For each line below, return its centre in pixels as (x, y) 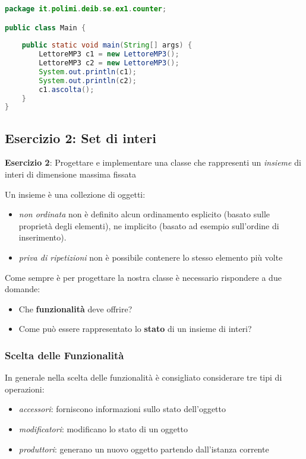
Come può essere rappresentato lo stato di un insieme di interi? (135, 329)
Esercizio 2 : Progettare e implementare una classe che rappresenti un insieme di (153, 162)
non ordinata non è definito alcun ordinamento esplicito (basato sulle (144, 214)
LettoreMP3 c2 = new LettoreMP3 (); (109, 63)
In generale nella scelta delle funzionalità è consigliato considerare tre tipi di (143, 377)
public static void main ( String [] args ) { (107, 45)
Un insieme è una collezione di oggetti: (75, 194)
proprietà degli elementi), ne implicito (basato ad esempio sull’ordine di (149, 225)
